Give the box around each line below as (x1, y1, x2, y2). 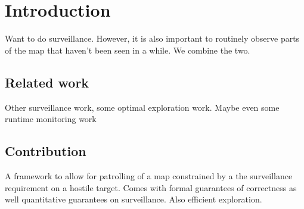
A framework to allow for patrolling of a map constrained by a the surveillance (5, 169, 293, 182)
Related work (5, 73, 89, 91)
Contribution (5, 142, 86, 160)
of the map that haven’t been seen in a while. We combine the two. (5, 43, 250, 56)
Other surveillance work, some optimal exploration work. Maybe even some (5, 101, 280, 113)
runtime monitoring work (5, 113, 97, 125)
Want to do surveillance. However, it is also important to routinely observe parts (5, 32, 300, 45)
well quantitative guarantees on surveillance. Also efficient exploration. (5, 193, 262, 205)
